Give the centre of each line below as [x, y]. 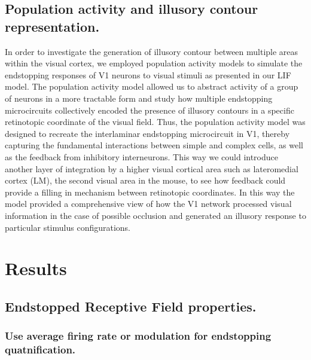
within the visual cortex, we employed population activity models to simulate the [154, 63]
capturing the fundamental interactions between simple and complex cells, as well [154, 145]
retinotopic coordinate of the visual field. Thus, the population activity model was [155, 122]
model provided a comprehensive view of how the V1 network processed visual [148, 204]
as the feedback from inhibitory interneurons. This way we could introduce [142, 156]
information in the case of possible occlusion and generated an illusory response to [155, 215]
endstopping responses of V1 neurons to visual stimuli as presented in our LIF [148, 74]
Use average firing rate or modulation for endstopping [138, 336]
